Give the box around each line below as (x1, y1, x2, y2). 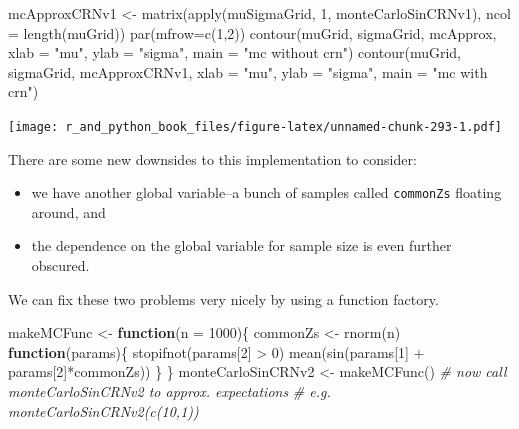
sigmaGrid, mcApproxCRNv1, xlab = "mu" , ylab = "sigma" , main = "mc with (8, 61, 488, 82)
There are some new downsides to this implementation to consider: (8, 148, 417, 169)
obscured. (31, 255, 90, 276)
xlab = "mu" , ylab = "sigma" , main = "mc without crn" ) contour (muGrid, (8, 42, 461, 63)
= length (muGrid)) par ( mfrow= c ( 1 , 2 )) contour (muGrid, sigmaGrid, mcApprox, (8, 22, 497, 43)
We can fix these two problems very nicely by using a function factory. (8, 288, 439, 309)
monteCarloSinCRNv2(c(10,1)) (8, 400, 199, 421)
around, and (31, 201, 106, 222)
